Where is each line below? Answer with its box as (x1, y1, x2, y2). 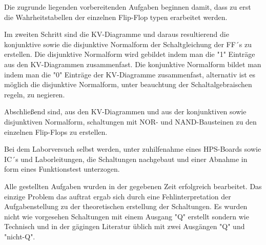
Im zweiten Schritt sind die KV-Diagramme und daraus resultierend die (4, 29, 229, 39)
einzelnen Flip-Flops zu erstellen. (4, 126, 108, 137)
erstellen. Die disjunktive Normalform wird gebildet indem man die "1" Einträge (4, 49, 255, 59)
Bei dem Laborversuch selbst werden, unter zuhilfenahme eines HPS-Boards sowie (4, 144, 261, 154)
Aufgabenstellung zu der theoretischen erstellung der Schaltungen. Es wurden (4, 201, 248, 212)
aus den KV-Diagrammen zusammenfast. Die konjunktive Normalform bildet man (4, 58, 261, 69)
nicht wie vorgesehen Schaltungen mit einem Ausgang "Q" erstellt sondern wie (4, 211, 249, 221)
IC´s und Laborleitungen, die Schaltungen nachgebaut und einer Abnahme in (4, 153, 248, 164)
